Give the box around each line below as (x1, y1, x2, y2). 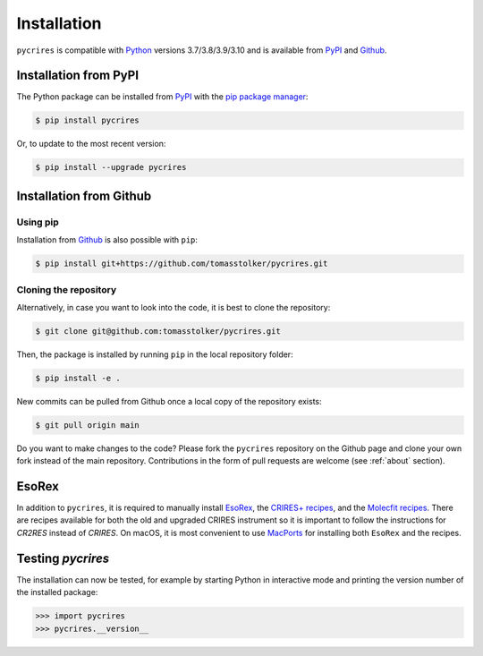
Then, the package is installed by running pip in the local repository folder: (16, 349, 294, 360)
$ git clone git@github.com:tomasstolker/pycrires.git (35, 326, 281, 336)
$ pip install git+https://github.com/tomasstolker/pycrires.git (35, 259, 328, 268)
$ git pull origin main (35, 420, 140, 430)
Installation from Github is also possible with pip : (16, 234, 199, 245)
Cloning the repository (16, 283, 116, 295)
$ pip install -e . (35, 372, 121, 383)
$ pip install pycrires (35, 115, 140, 125)
